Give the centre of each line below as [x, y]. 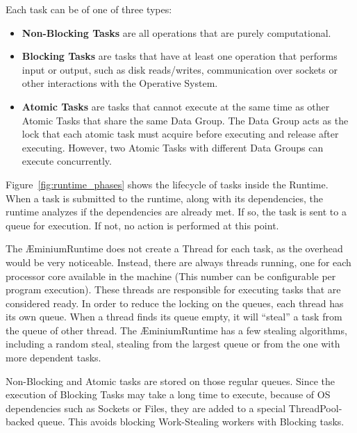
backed [20, 422]
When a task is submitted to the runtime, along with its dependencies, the [164, 198]
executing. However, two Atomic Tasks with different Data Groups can [173, 147]
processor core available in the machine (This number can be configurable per [171, 276]
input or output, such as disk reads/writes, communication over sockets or [180, 69]
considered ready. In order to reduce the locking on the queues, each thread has [175, 303]
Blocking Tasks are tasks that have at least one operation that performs [180, 56]
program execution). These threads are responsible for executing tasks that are [173, 289]
